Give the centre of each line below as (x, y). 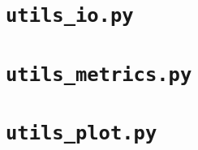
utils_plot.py (82, 133)
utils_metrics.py (99, 74)
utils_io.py (70, 16)
